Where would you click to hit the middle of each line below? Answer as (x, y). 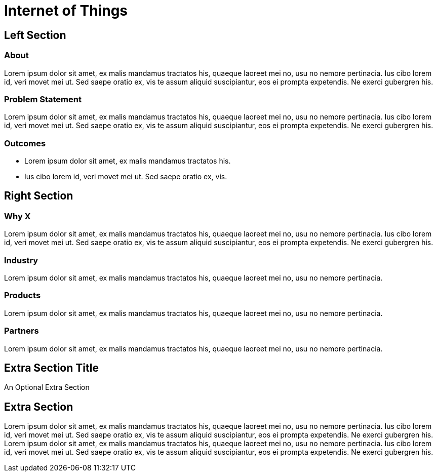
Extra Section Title (51, 368)
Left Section (35, 35)
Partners (22, 331)
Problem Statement (43, 99)
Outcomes (25, 143)
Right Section (39, 196)
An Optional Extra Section (47, 387)
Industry (21, 260)
